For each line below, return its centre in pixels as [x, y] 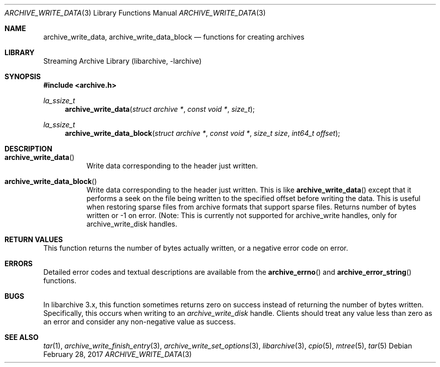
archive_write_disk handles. [132, 224]
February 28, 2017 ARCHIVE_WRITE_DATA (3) [118, 354]
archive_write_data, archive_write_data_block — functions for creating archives [174, 37]
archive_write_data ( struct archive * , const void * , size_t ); [160, 109]
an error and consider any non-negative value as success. [139, 322]
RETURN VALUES [34, 239]
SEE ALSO [22, 337]
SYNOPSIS [23, 76]
